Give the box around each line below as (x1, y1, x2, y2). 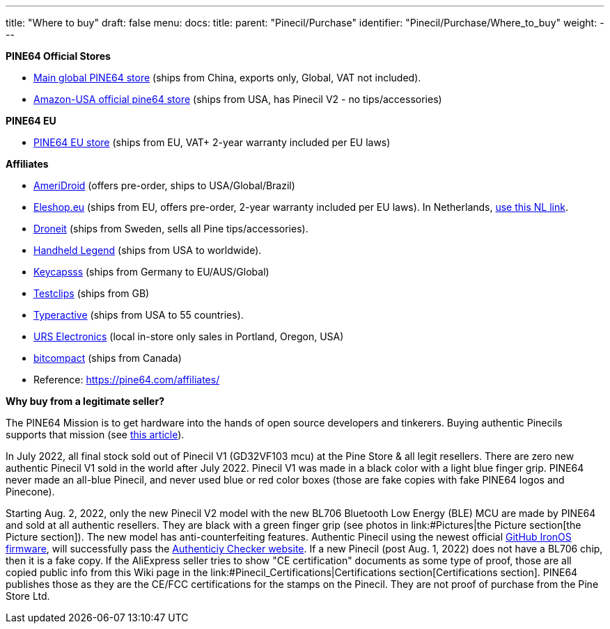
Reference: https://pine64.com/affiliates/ (33, 374, 220, 385)
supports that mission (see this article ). (6, 429, 185, 440)
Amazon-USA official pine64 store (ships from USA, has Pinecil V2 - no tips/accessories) (33, 93, 442, 105)
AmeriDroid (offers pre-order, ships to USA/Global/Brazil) (33, 180, 295, 191)
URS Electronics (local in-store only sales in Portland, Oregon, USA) (33, 331, 344, 342)
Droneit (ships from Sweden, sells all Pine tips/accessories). (33, 223, 308, 234)
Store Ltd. (6, 590, 50, 602)
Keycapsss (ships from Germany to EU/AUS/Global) (33, 266, 269, 278)
